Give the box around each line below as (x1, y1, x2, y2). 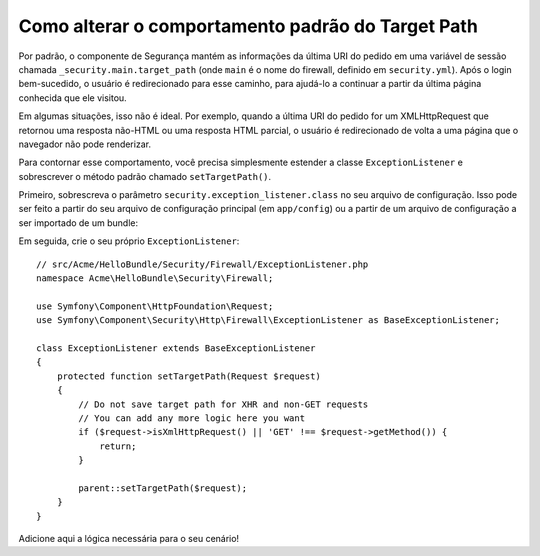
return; (99, 440, 137, 452)
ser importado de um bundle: (18, 216, 139, 229)
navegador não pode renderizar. (18, 138, 152, 150)
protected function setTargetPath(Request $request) (56, 370, 322, 382)
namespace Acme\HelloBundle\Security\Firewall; (36, 273, 274, 284)
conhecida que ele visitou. (18, 91, 127, 104)
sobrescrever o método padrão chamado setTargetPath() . (18, 170, 272, 182)
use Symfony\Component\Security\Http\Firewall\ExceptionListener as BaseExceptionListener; (36, 315, 500, 326)
